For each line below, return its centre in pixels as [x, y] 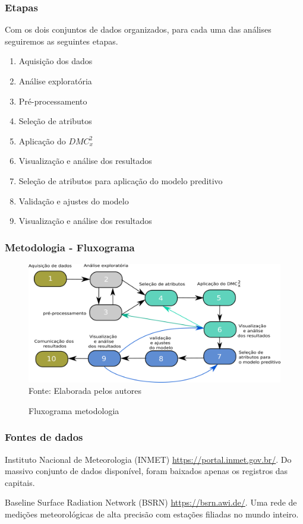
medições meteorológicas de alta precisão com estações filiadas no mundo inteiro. [152, 514]
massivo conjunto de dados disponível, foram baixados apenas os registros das [146, 471]
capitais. [20, 482]
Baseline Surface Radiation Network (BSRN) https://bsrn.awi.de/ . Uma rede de [151, 502]
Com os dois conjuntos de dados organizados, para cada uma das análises [138, 29]
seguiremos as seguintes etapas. [61, 41]
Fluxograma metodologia [74, 410]
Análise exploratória [55, 81]
